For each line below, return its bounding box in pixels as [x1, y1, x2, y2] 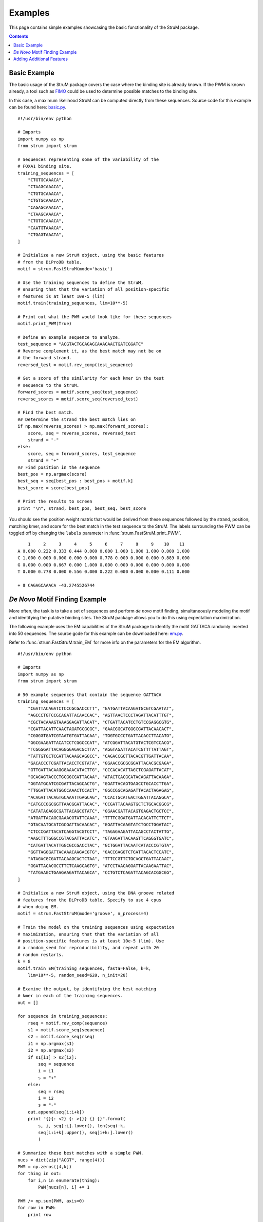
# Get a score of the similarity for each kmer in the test [18, 375, 164, 381]
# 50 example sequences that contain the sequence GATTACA [18, 692, 162, 698]
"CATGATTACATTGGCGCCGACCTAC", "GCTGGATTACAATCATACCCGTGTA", [27, 842, 175, 848]
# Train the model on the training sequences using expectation [18, 924, 175, 930]
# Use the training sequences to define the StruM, [18, 280, 144, 285]
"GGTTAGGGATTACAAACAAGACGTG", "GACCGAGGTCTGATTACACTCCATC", [27, 849, 175, 855]
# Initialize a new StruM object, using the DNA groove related [18, 890, 175, 896]
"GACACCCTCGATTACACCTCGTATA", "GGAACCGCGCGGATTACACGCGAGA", [27, 760, 175, 766]
